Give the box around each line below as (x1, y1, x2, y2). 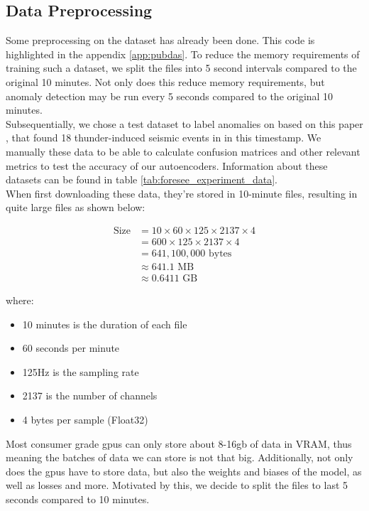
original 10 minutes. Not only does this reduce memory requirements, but (6, 74, 325, 89)
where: (6, 293, 34, 308)
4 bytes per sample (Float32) (22, 412, 148, 427)
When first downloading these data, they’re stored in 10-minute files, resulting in (6, 185, 358, 200)
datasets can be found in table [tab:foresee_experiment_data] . (6, 172, 278, 187)
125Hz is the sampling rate (22, 364, 139, 379)
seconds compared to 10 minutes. (6, 492, 150, 507)
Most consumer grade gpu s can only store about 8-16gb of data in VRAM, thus (6, 436, 352, 451)
